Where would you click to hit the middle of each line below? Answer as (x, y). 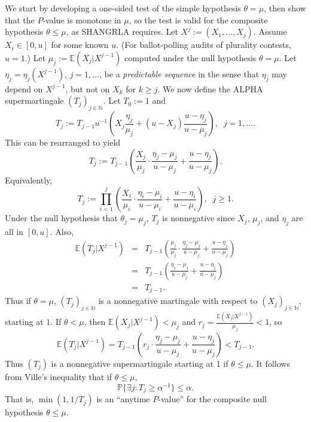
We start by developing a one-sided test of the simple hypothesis (123, 8)
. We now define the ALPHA (210, 88)
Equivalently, (29, 180)
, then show (285, 8)
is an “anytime (123, 399)
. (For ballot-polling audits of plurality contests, (204, 45)
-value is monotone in (82, 19)
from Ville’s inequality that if (59, 376)
